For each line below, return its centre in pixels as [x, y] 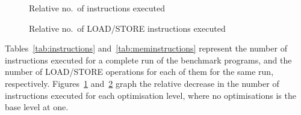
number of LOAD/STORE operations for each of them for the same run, [139, 72]
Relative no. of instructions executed [97, 8]
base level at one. [37, 107]
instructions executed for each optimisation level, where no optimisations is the [150, 95]
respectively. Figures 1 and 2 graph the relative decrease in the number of [142, 83]
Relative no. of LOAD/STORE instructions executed [127, 28]
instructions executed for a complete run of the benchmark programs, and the [148, 60]
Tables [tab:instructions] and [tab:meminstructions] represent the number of [146, 48]
